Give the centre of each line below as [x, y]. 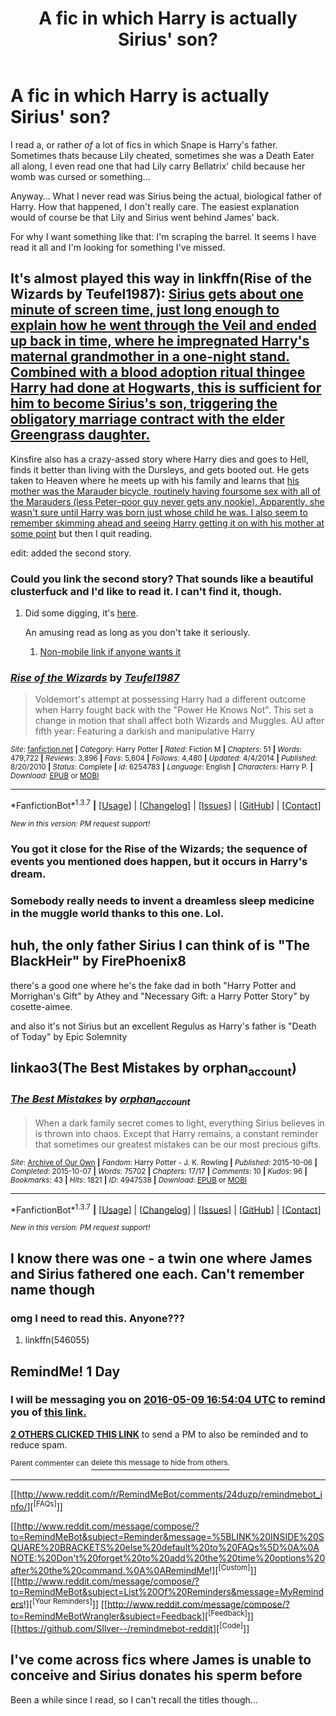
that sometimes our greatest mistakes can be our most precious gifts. [178, 1144]
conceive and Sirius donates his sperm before [156, 1675]
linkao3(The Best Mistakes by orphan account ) [153, 1069]
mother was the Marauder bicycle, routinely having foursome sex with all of [166, 491]
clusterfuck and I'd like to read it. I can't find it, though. [146, 591]
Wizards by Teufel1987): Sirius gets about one [157, 294]
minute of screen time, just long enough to [145, 310]
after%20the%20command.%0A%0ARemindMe [110, 1570]
